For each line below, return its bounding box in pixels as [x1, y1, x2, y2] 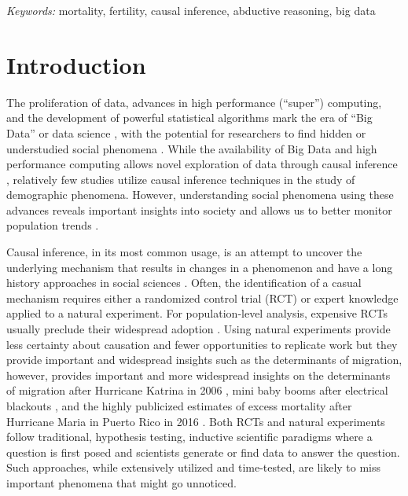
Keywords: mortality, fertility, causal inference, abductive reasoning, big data [6, 2, 376, 18]
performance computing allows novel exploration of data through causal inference [6, 156, 398, 172]
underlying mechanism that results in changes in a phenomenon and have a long [6, 259, 393, 275]
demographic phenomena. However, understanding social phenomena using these [6, 186, 394, 203]
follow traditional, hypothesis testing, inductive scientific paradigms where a [6, 428, 373, 445]
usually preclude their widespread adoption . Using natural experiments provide [6, 321, 391, 337]
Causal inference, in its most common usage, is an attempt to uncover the [6, 244, 362, 260]
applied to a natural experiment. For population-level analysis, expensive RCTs [6, 305, 388, 321]
